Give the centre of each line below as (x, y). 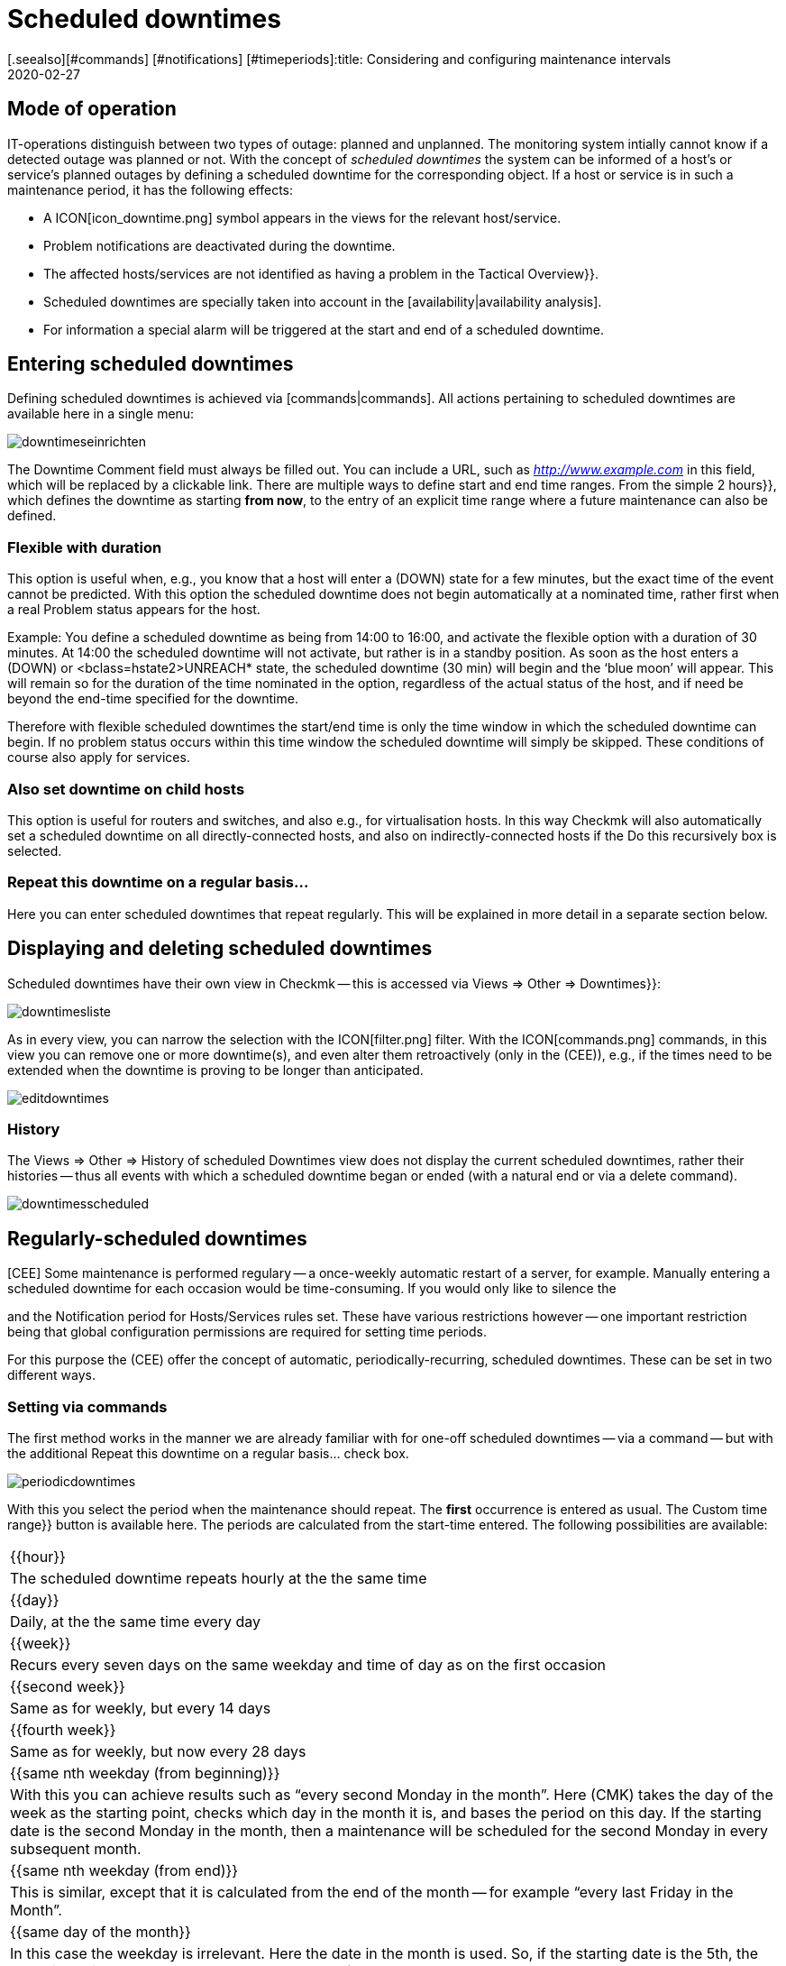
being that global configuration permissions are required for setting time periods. (247, 1332)
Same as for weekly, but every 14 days (141, 1708)
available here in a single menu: (101, 414)
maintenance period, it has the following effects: (151, 189)
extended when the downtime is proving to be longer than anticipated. (215, 1070)
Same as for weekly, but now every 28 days (158, 1751)
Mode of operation (92, 109)
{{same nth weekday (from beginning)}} (145, 1773)
